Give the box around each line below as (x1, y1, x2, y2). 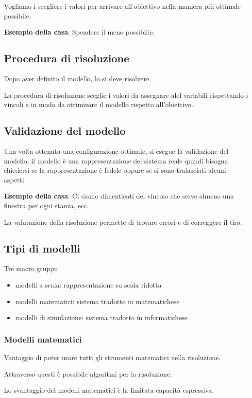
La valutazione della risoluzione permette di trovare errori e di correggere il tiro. (4, 217, 242, 227)
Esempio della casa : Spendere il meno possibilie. (4, 27, 155, 37)
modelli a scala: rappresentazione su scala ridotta (15, 279, 162, 289)
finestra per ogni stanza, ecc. (4, 200, 89, 210)
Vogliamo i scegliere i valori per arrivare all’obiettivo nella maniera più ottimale (4, 1, 241, 11)
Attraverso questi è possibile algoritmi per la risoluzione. (4, 368, 172, 379)
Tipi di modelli (4, 240, 81, 255)
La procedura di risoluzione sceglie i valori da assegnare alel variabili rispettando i (4, 90, 248, 100)
